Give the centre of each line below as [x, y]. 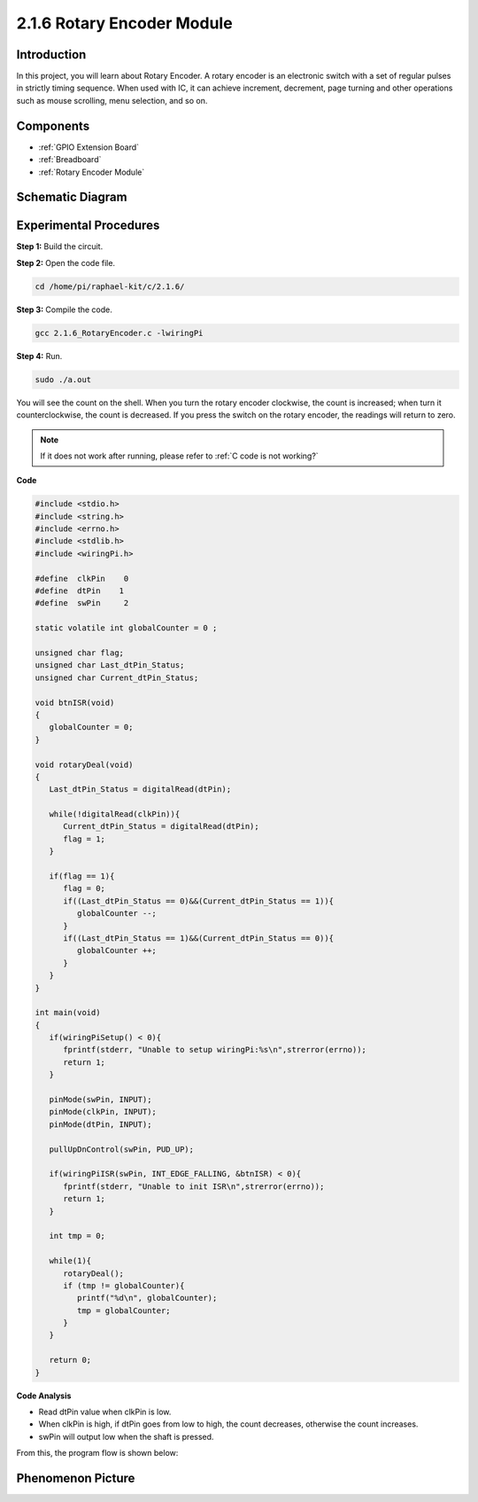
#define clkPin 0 [82, 578]
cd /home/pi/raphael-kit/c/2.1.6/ [110, 286]
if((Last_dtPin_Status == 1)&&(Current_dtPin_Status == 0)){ [199, 938]
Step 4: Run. [39, 356]
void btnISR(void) [75, 702]
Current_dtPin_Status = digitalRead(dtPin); [162, 826]
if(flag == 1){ [82, 876]
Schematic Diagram [72, 197]
